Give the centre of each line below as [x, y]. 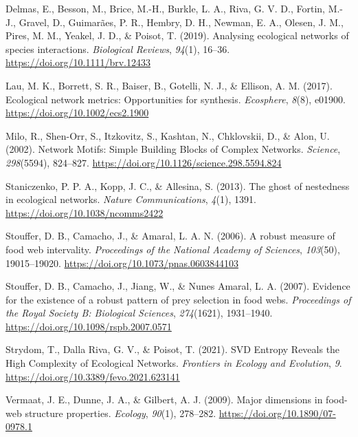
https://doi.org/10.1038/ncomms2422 [85, 212]
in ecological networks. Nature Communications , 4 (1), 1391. [131, 199]
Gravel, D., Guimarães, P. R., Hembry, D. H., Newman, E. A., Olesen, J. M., [181, 22]
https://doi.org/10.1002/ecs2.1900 [77, 113]
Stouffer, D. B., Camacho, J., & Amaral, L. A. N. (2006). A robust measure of [170, 236]
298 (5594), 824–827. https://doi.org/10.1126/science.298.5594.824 [144, 162]
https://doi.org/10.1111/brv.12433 [78, 62]
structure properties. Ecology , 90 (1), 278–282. [121, 413]
